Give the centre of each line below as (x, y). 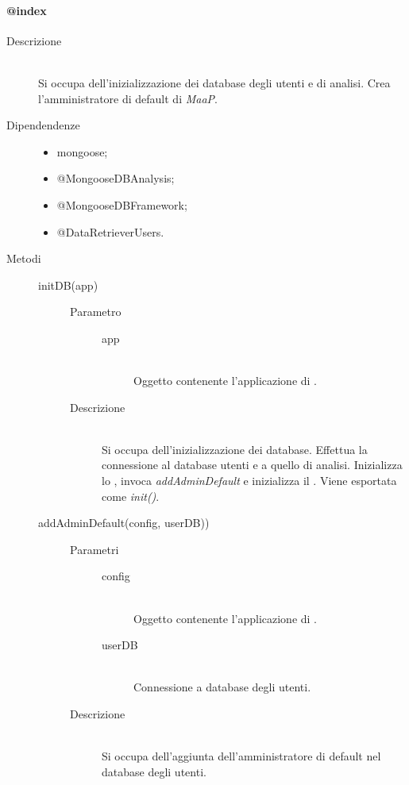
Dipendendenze (43, 125)
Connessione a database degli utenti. (222, 687)
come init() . (131, 496)
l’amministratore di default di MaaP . (128, 98)
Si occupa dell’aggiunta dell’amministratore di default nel (241, 756)
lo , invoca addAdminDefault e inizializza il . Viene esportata (249, 481)
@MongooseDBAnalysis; (116, 178)
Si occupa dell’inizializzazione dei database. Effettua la (235, 449)
